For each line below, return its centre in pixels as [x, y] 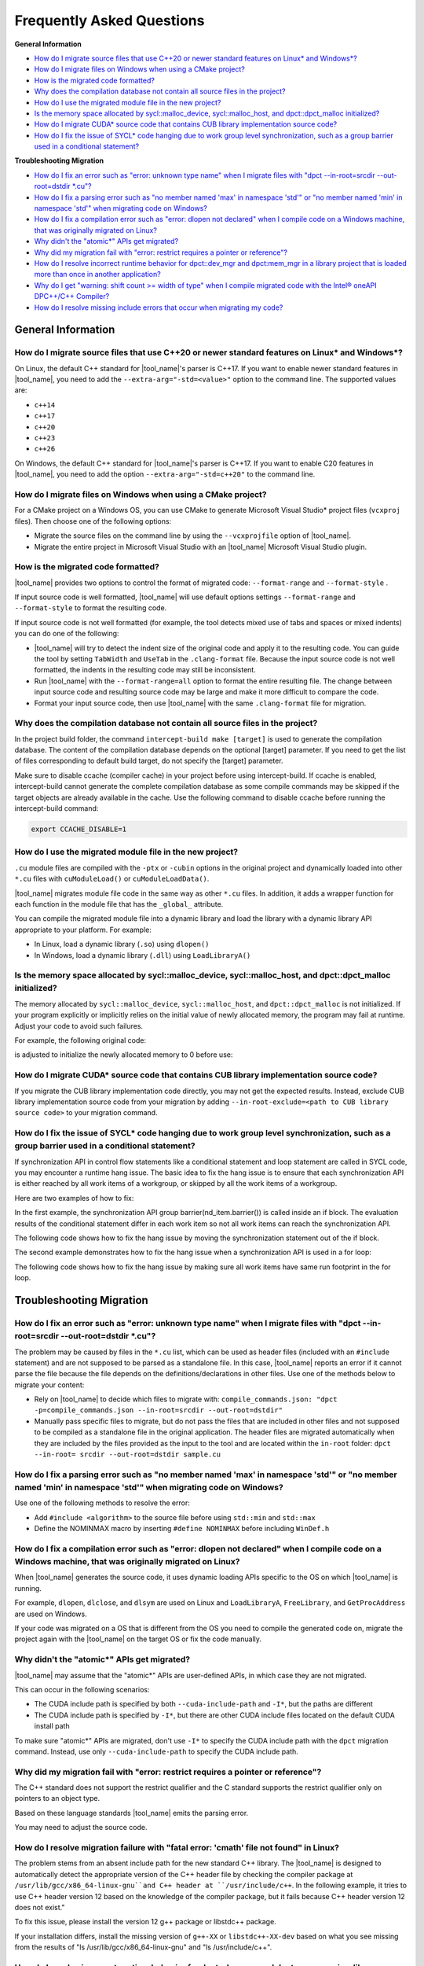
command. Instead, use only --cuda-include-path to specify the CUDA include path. [156, 1751]
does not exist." [40, 1907]
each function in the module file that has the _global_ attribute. [119, 904]
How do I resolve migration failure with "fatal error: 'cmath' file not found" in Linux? [177, 1847]
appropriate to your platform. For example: [83, 930]
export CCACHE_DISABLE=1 [79, 829]
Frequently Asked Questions [110, 20]
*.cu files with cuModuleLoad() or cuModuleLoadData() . [112, 879]
